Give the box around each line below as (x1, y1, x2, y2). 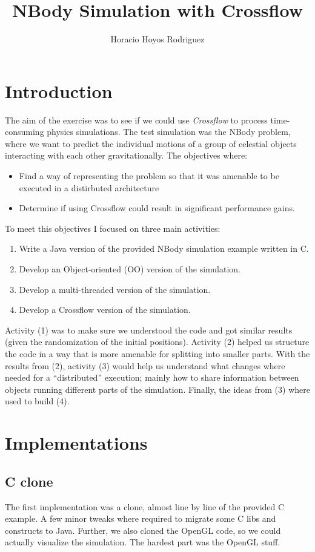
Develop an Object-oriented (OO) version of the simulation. (19, 263, 241, 275)
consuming (5, 125, 44, 138)
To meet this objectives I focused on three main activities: (5, 222, 220, 234)
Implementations (5, 430, 148, 455)
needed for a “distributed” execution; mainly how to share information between (5, 371, 299, 384)
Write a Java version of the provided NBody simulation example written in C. (19, 242, 309, 255)
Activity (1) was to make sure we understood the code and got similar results (5, 323, 293, 336)
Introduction (5, 78, 113, 103)
